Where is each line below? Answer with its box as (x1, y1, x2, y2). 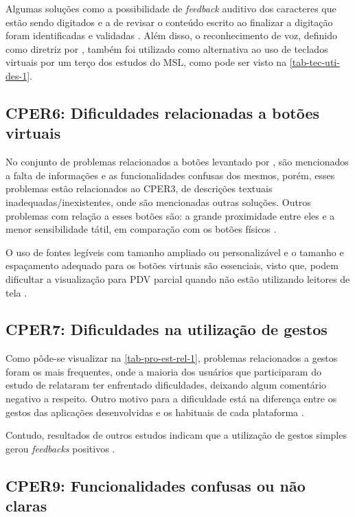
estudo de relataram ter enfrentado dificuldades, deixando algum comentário (5, 378, 327, 392)
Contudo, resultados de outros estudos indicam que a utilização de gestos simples (5, 428, 347, 442)
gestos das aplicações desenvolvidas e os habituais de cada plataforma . (5, 404, 304, 419)
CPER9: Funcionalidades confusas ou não (5, 474, 306, 496)
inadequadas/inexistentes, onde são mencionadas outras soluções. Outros (5, 194, 311, 209)
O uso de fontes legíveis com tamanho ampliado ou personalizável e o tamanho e (5, 244, 344, 259)
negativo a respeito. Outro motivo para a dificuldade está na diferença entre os (5, 391, 337, 406)
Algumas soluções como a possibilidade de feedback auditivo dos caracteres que (5, 1, 336, 15)
